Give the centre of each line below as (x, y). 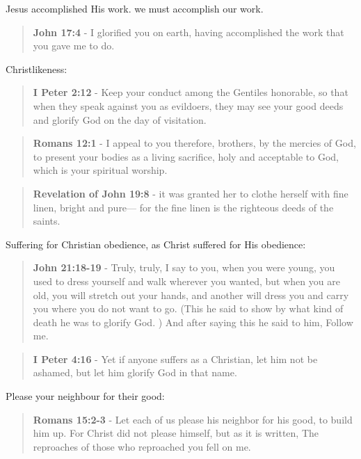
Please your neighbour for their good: (85, 396)
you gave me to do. (74, 46)
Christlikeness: (37, 69)
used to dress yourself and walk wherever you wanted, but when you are (186, 281)
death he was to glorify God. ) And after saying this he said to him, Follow (193, 322)
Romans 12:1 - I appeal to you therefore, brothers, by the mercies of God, (194, 143)
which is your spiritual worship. (100, 170)
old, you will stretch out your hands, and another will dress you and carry (191, 295)
